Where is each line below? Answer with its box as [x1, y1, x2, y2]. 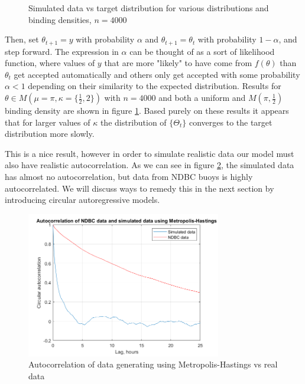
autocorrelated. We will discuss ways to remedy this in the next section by [5, 182, 274, 194]
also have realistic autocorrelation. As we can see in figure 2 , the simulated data [5, 159, 294, 171]
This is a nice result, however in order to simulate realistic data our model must [5, 147, 294, 159]
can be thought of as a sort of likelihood [129, 45, 275, 57]
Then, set [5, 33, 39, 45]
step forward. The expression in [5, 45, 119, 57]
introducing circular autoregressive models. [5, 193, 160, 206]
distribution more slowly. [5, 127, 95, 140]
